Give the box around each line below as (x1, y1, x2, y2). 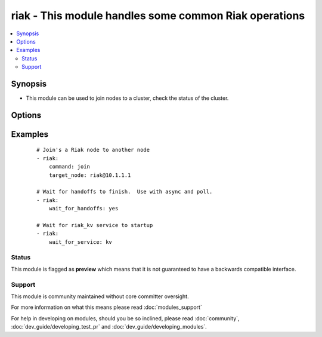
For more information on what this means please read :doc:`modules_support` (11, 304, 202, 311)
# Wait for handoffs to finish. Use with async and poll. (36, 188, 213, 195)
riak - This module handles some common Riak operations (11, 9, 305, 22)
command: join (48, 163, 91, 170)
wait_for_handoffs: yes (48, 205, 119, 212)
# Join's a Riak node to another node (36, 146, 150, 154)
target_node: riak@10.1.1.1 (48, 171, 131, 179)
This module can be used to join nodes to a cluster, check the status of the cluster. (26, 94, 229, 102)
